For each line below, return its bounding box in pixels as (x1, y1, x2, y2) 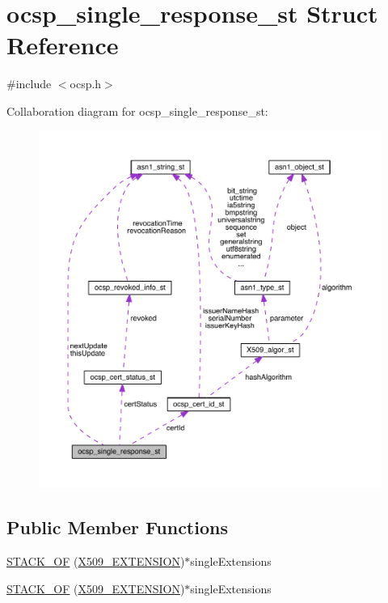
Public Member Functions (6, 515, 228, 540)
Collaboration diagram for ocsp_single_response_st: (6, 102, 268, 119)
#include (6, 75, 52, 92)
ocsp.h (70, 75, 102, 92)
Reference (6, 28, 119, 62)
